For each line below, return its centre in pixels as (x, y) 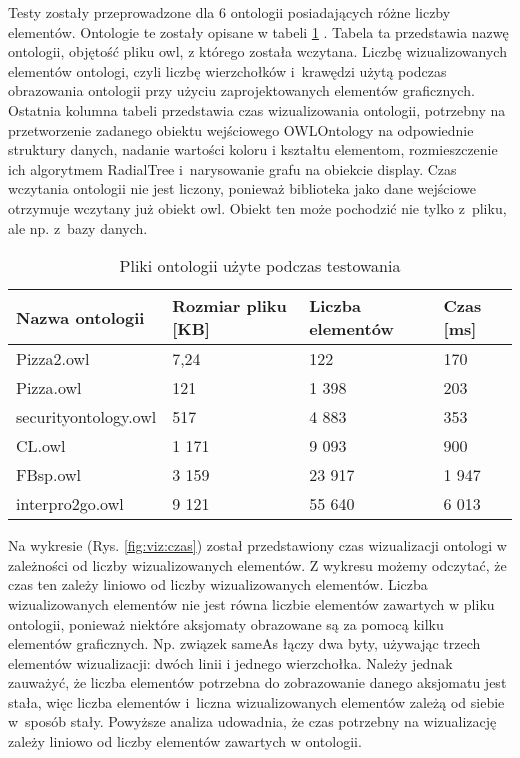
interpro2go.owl (70, 504)
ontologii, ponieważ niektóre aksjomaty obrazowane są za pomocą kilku (226, 623)
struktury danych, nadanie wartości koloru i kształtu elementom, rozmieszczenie (253, 149)
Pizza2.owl (53, 359)
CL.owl (41, 446)
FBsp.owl (48, 475)
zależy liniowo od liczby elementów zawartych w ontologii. (185, 741)
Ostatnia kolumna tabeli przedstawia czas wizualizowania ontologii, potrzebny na (257, 109)
